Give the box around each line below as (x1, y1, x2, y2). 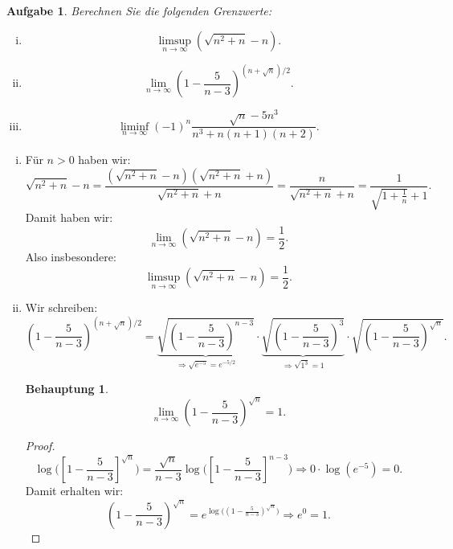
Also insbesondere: (25, 248, 116, 265)
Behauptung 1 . (25, 379, 108, 396)
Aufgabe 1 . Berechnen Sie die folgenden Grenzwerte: (6, 2, 272, 18)
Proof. (25, 437, 55, 454)
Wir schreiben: (25, 299, 98, 316)
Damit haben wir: (25, 209, 113, 226)
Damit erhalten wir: (25, 482, 124, 499)
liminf (120, 121, 149, 133)
